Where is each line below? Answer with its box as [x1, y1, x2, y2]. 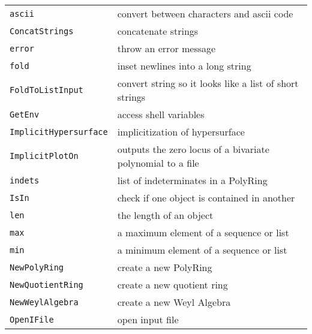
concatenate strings [117, 24, 199, 38]
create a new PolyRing [117, 260, 212, 274]
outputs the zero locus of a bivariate [117, 142, 269, 156]
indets [10, 175, 40, 185]
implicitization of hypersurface [117, 125, 245, 139]
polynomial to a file [117, 156, 199, 170]
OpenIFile [10, 314, 54, 324]
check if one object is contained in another [117, 191, 295, 204]
